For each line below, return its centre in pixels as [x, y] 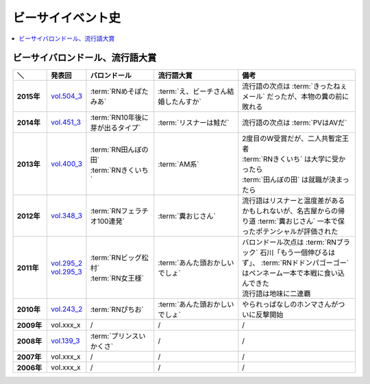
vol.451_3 [66, 122]
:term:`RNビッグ [116, 258]
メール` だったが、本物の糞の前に [296, 97]
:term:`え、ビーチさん [193, 91]
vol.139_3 [65, 341]
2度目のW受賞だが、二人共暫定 [292, 139]
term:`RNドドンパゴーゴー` [306, 263]
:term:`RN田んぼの [119, 149]
